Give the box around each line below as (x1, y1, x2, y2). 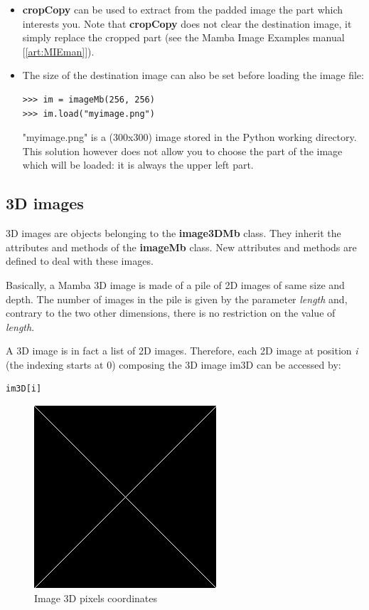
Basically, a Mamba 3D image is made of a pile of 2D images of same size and (6, 277, 345, 292)
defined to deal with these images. (6, 253, 154, 268)
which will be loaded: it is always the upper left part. (22, 157, 254, 172)
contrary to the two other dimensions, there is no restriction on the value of (6, 305, 336, 320)
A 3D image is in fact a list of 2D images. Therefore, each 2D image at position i (6, 343, 358, 358)
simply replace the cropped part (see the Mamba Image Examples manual (22, 30, 345, 45)
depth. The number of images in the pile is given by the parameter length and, (6, 291, 348, 306)
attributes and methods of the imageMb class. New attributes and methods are (6, 239, 357, 254)
